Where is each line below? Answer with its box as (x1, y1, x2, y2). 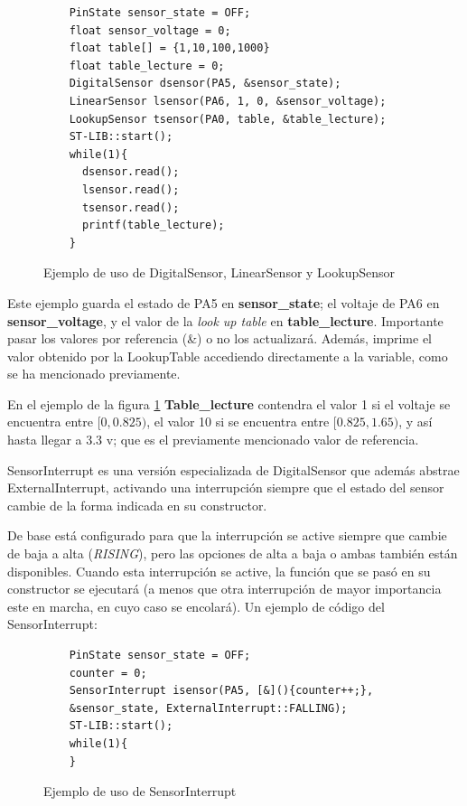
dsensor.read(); (81, 165, 180, 179)
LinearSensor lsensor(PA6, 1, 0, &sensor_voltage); (69, 94, 387, 108)
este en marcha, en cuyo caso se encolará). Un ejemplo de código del (7, 596, 385, 615)
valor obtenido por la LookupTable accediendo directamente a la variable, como (7, 346, 448, 365)
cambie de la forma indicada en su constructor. (7, 495, 267, 514)
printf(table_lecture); (81, 219, 225, 232)
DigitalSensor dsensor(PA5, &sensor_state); (69, 77, 341, 90)
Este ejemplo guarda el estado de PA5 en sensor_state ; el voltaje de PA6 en (7, 293, 440, 312)
